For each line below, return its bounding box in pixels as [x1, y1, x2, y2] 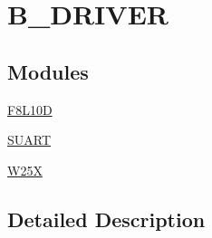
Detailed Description [7, 205, 206, 233]
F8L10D [7, 100, 53, 119]
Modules [7, 57, 89, 85]
